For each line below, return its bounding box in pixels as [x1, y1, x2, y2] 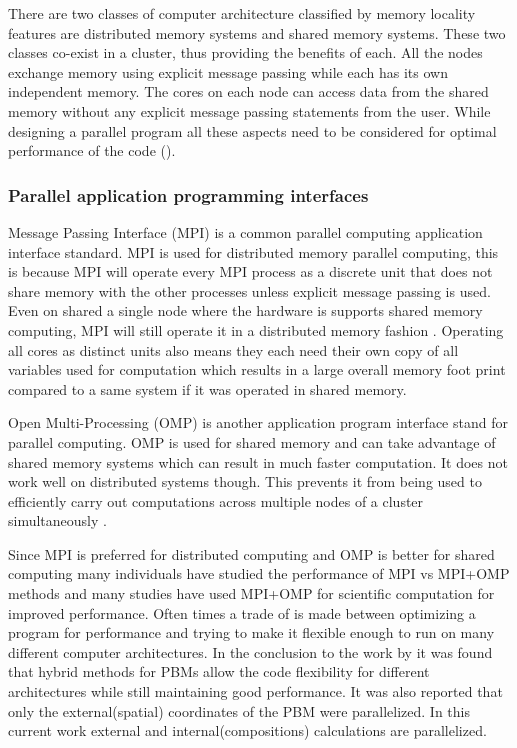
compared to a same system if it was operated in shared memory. [8, 378, 407, 399]
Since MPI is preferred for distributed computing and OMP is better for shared [8, 543, 495, 564]
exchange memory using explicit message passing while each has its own [8, 61, 448, 82]
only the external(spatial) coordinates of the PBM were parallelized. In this [8, 700, 471, 721]
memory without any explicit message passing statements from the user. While [8, 100, 491, 121]
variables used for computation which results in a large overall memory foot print [8, 359, 506, 380]
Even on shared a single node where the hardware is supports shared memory [8, 300, 483, 321]
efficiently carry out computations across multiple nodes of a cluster [8, 490, 424, 511]
